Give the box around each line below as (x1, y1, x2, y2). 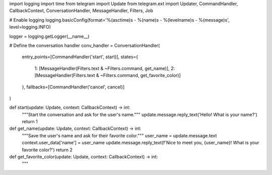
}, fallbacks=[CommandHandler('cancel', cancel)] (22, 83, 125, 90)
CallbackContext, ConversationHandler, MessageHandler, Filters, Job (9, 8, 154, 14)
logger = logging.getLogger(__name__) (9, 33, 90, 39)
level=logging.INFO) (9, 24, 51, 30)
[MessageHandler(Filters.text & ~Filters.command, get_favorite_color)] (34, 72, 181, 78)
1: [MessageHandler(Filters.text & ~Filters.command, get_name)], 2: (34, 65, 175, 71)
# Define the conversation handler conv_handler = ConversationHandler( (9, 42, 160, 48)
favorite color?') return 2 (22, 146, 73, 153)
